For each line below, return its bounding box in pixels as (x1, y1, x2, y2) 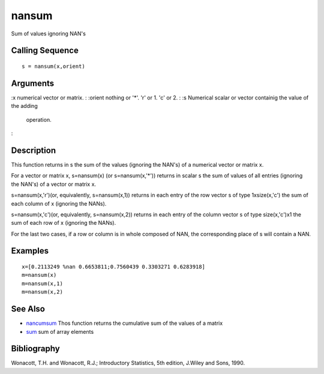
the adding (11, 102, 38, 110)
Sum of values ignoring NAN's (11, 30, 86, 37)
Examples (11, 246, 49, 256)
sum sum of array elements (26, 328, 94, 335)
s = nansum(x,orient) (22, 63, 85, 70)
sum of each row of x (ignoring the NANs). (11, 219, 116, 227)
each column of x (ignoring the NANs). (11, 200, 107, 207)
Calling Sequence (11, 46, 79, 56)
